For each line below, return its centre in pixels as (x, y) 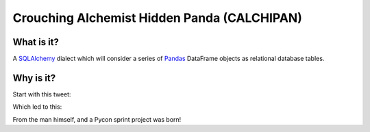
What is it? (36, 42)
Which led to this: (37, 107)
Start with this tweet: (42, 94)
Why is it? (34, 78)
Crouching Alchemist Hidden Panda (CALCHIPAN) (158, 18)
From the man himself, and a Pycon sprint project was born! (97, 119)
